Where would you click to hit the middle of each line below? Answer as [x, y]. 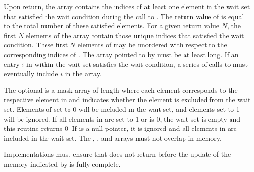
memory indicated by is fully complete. [62, 163]
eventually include [31, 74]
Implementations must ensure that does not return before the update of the [117, 154]
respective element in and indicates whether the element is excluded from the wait [127, 99]
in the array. [83, 74]
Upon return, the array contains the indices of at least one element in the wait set [127, 6]
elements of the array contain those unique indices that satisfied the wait [135, 35]
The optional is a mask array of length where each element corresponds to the [121, 90]
